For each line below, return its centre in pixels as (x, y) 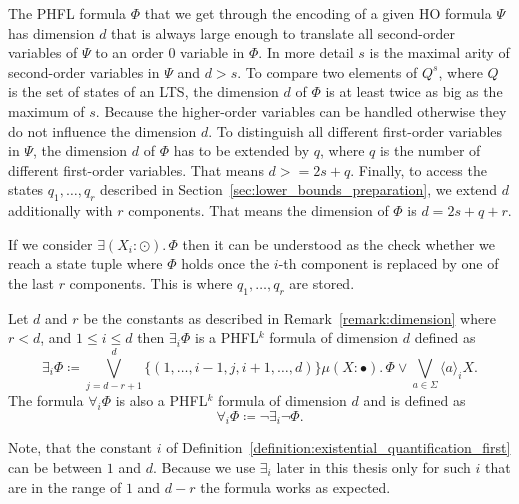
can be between (55, 467)
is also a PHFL (161, 400)
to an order (129, 52)
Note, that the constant (80, 447)
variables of (43, 52)
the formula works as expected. (295, 486)
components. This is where (151, 282)
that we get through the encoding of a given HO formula (318, 13)
